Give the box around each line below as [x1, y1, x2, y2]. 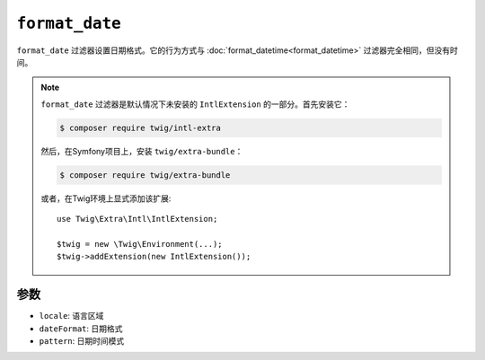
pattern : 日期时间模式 [39, 335, 125, 346]
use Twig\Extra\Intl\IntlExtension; [57, 214, 218, 224]
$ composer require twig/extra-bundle [59, 170, 231, 180]
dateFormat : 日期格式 [39, 323, 123, 334]
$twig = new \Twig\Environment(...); [57, 239, 224, 249]
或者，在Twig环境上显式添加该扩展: [40, 193, 172, 204]
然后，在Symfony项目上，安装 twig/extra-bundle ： [40, 145, 243, 156]
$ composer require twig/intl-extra [59, 122, 222, 133]
